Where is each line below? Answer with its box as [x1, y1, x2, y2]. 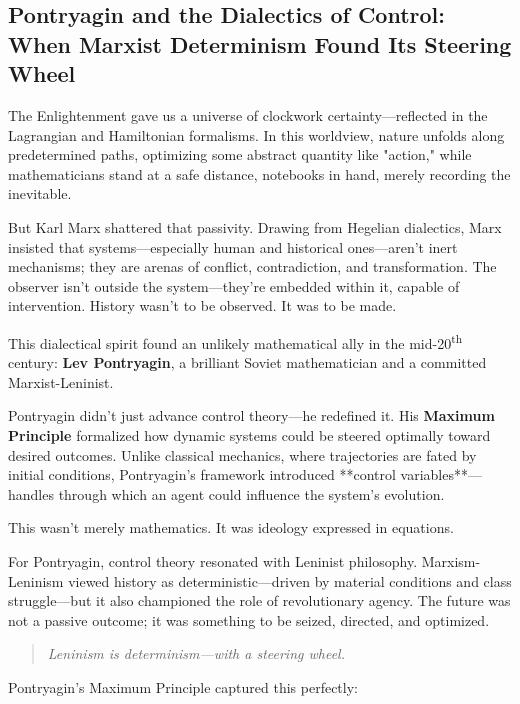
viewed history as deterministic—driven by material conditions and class [68, 570, 512, 591]
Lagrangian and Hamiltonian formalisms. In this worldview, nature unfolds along [8, 124, 505, 145]
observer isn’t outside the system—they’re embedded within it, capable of [8, 275, 460, 296]
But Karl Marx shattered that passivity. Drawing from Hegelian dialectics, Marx [8, 216, 502, 237]
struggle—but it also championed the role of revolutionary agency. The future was [8, 590, 511, 611]
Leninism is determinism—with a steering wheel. [47, 643, 345, 664]
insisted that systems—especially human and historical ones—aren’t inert [8, 236, 458, 257]
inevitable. [8, 183, 72, 204]
